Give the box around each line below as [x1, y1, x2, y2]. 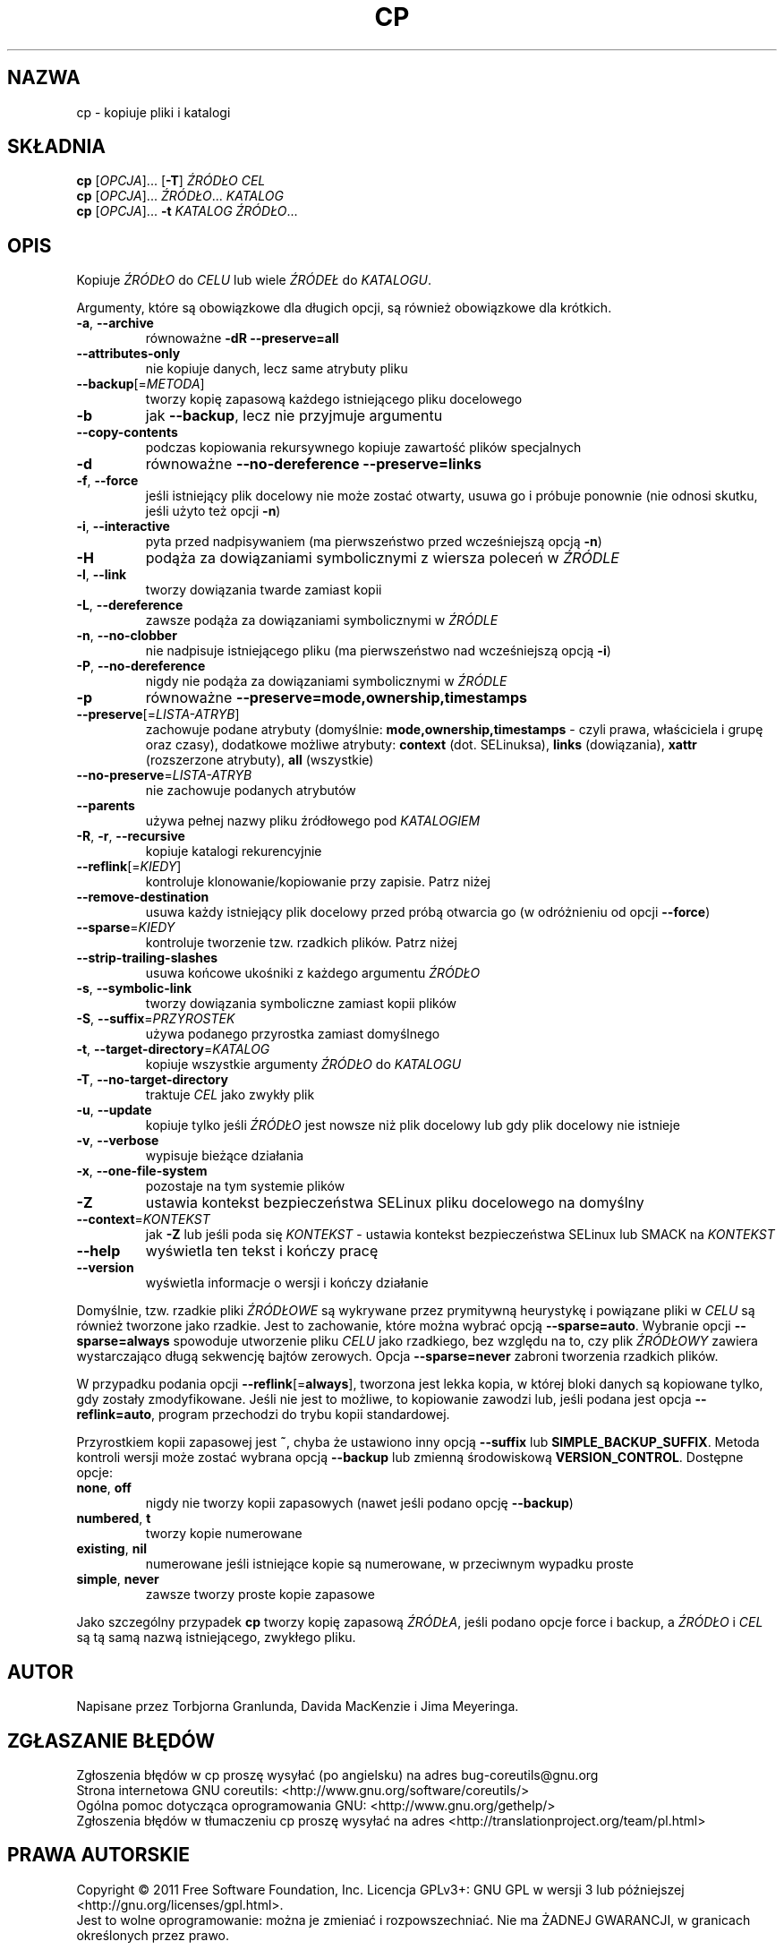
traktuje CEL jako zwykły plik [145, 1087, 315, 1103]
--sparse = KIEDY [76, 919, 175, 936]
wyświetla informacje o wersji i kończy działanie [145, 1275, 429, 1291]
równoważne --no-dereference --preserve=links [145, 455, 481, 474]
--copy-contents [76, 424, 178, 440]
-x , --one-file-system [76, 1163, 208, 1179]
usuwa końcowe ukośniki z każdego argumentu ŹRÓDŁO [145, 965, 481, 981]
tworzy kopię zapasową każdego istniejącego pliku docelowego [145, 391, 523, 407]
